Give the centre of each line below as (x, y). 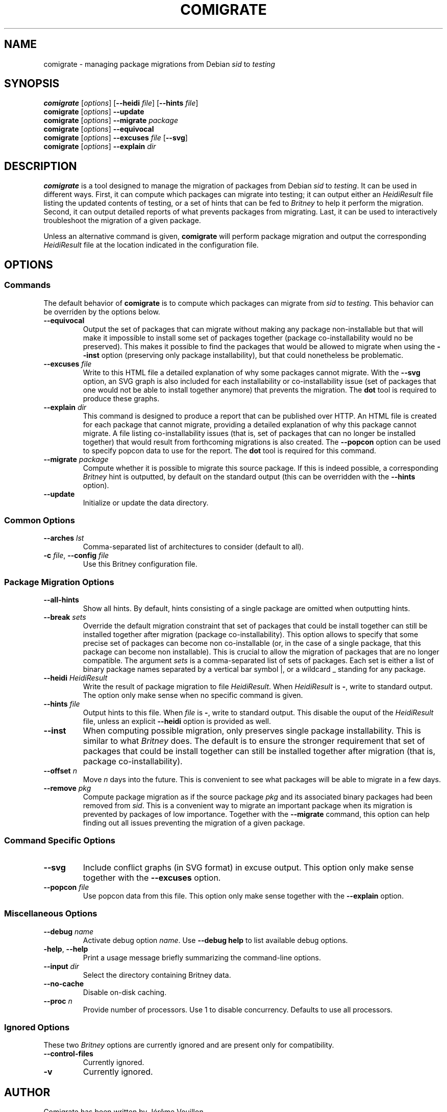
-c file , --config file (76, 555)
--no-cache (64, 983)
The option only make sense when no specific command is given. (193, 695)
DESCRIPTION (41, 166)
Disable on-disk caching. (125, 992)
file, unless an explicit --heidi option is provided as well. (177, 721)
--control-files (68, 1054)
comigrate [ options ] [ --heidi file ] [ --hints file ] (121, 103)
